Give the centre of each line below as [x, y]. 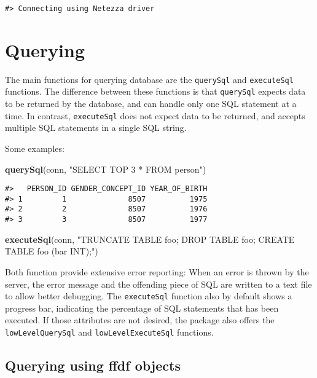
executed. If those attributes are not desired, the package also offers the [140, 320]
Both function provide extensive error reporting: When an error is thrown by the [157, 271]
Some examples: [35, 148]
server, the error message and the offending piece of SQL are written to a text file [158, 284]
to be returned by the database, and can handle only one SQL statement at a [151, 104]
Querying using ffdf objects [93, 365]
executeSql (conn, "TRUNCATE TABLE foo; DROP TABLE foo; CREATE [150, 239]
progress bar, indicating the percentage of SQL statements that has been [142, 308]
